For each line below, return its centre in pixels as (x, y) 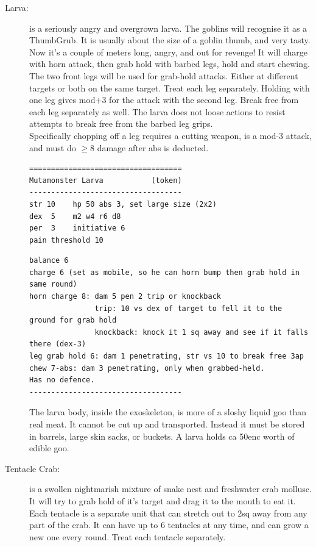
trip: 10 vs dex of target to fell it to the (188, 308)
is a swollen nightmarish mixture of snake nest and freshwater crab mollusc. (170, 489)
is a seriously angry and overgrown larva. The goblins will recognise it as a (168, 28)
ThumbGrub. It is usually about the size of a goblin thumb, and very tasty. (170, 40)
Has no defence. (62, 380)
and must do (53, 147)
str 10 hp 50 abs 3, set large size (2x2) (123, 204)
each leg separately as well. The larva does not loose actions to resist (157, 111)
